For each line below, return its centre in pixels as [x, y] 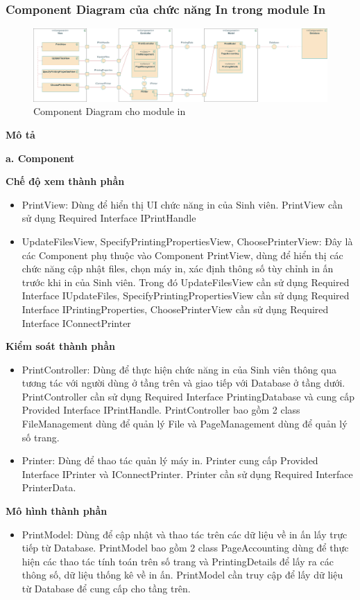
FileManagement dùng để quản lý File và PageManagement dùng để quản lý [185, 424]
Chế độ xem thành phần [65, 181]
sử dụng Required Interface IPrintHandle [109, 218]
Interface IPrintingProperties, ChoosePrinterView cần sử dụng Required [175, 309]
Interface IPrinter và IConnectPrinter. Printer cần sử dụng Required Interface [187, 474]
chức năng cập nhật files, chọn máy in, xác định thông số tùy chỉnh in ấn [178, 268]
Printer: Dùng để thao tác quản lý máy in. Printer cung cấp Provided [170, 460]
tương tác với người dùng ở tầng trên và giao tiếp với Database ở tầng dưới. [183, 383]
